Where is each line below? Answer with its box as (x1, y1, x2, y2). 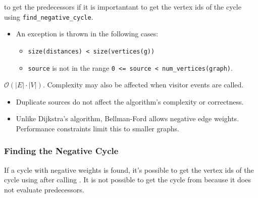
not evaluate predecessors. (4, 184, 84, 194)
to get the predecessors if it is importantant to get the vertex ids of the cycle (4, 2, 241, 12)
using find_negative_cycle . (4, 11, 93, 22)
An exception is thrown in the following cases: (16, 28, 159, 39)
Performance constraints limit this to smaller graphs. (16, 123, 179, 133)
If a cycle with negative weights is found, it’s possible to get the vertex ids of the (4, 164, 254, 175)
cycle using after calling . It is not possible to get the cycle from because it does (4, 174, 251, 185)
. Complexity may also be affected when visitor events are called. (42, 79, 244, 90)
